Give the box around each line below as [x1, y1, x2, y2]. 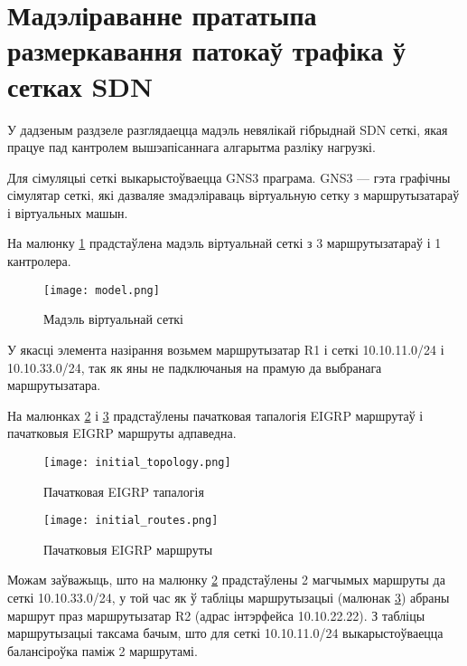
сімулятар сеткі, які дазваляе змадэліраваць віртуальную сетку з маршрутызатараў [7, 186, 460, 205]
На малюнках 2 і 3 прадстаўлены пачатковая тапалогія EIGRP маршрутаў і [7, 405, 424, 424]
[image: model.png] [43, 283, 160, 297]
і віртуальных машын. [7, 203, 128, 222]
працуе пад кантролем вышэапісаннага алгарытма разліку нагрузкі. [7, 138, 376, 157]
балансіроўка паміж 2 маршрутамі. [7, 641, 198, 660]
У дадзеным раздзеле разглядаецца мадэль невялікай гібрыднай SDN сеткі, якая [7, 119, 448, 138]
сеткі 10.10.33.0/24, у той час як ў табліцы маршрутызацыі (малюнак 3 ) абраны [7, 587, 450, 606]
